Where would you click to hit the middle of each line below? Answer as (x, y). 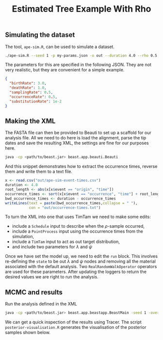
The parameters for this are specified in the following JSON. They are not (78, 65)
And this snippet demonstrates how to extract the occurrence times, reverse (81, 167)
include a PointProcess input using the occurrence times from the (77, 231)
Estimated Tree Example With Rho (81, 9)
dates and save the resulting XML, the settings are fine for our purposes (77, 143)
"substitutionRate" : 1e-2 (36, 101)
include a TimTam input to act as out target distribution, (66, 242)
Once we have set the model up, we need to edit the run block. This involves (81, 256)
